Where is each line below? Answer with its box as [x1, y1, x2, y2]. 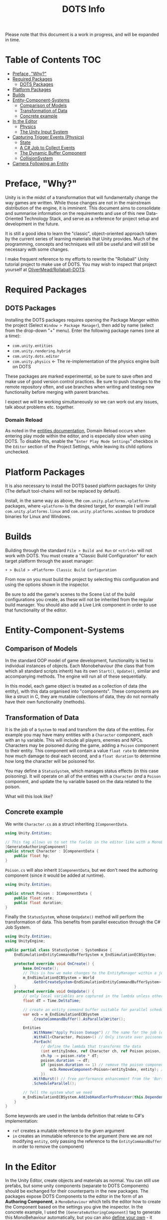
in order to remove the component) [12, 1143, 84, 1150]
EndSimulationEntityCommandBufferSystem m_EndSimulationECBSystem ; [14, 952, 157, 957]
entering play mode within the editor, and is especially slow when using [5, 433, 151, 439]
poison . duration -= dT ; [40, 1058, 90, 1063]
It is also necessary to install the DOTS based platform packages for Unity [5, 483, 157, 489]
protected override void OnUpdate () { [14, 989, 94, 994]
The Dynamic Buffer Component [19, 150, 86, 156]
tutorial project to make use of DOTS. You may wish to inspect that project [5, 261, 157, 267]
